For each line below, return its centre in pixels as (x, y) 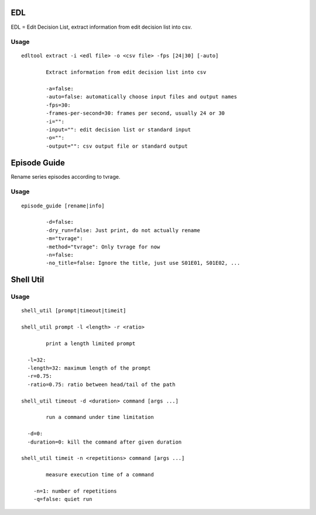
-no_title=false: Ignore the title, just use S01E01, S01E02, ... (143, 263)
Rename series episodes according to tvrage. (66, 176)
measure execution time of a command (100, 475)
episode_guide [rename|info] (63, 206)
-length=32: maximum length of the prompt (89, 368)
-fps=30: (58, 105)
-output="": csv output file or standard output (117, 146)
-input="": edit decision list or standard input (118, 129)
